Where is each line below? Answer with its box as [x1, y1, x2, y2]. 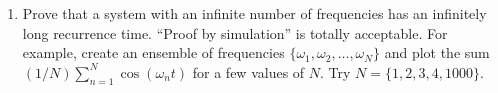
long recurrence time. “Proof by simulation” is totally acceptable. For [22, 22, 448, 43]
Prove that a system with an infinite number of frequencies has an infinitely [22, 3, 487, 23]
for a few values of [192, 61, 305, 82]
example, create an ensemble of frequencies [22, 42, 285, 63]
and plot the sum [384, 42, 490, 63]
